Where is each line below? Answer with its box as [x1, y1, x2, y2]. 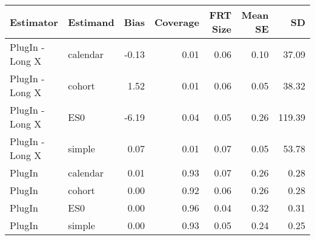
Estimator [10, 15, 58, 29]
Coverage [154, 15, 199, 29]
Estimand [68, 15, 114, 29]
